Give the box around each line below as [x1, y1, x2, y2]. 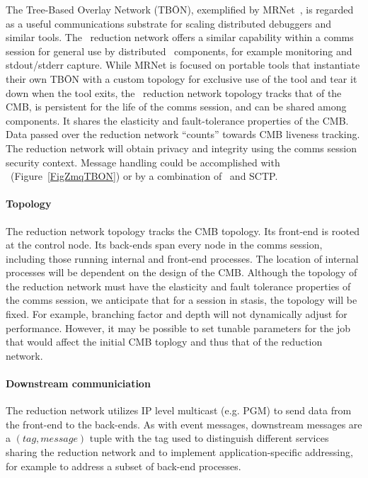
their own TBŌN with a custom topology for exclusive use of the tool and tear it [6, 71, 357, 86]
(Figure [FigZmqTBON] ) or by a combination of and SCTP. [10, 169, 278, 183]
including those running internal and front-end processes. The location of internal [6, 251, 359, 266]
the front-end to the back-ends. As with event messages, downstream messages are [6, 416, 362, 431]
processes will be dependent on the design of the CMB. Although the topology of [6, 265, 357, 280]
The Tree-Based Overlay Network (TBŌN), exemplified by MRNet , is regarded [6, 2, 354, 16]
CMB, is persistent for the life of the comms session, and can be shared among [6, 99, 347, 114]
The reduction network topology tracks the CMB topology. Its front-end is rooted [6, 223, 360, 238]
